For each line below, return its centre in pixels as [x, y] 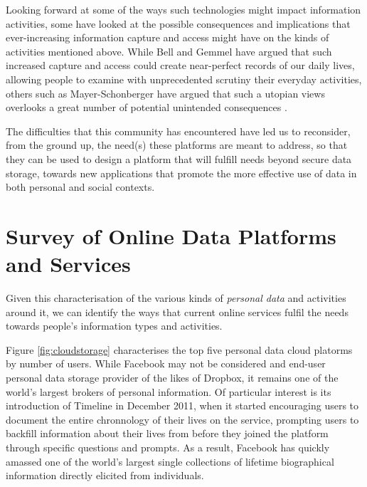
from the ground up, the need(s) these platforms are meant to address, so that [177, 145]
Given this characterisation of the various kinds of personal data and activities [176, 298]
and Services [68, 264]
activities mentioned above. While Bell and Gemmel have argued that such [169, 51]
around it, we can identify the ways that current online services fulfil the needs [177, 311]
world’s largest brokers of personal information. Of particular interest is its [169, 391]
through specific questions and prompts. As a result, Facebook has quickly [168, 447]
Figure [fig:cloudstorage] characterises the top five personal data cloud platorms [179, 349]
